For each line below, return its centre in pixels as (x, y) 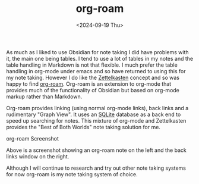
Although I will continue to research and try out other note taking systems (96, 168)
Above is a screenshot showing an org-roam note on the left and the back (97, 150)
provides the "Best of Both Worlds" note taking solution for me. (83, 127)
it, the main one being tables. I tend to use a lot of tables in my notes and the (100, 58)
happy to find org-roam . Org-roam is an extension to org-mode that (89, 84)
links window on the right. (38, 156)
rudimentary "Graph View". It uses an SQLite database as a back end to (94, 114)
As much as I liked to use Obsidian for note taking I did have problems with (97, 52)
